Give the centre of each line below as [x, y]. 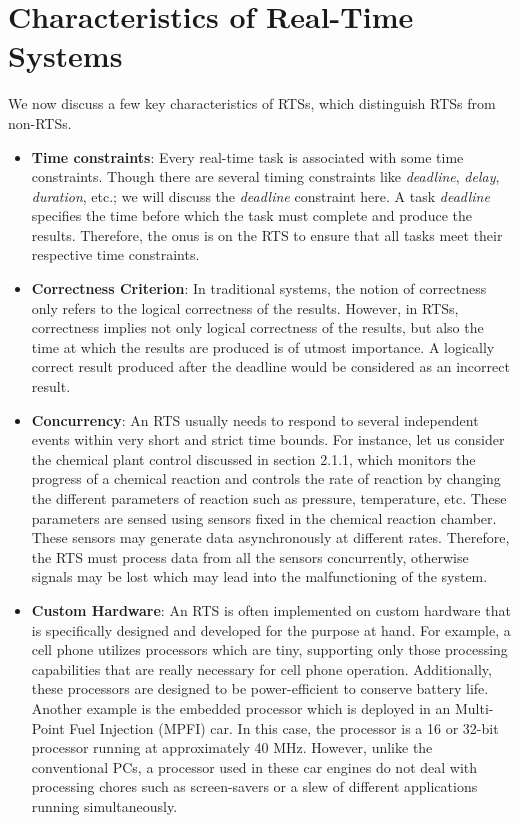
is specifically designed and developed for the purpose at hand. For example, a [271, 629]
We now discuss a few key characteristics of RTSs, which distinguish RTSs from [252, 103]
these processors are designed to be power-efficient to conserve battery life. [260, 688]
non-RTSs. [40, 122]
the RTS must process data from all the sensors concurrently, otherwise [250, 556]
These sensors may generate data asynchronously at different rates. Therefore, [270, 537]
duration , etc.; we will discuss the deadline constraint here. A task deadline [260, 195]
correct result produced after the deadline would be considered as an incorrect [270, 366]
